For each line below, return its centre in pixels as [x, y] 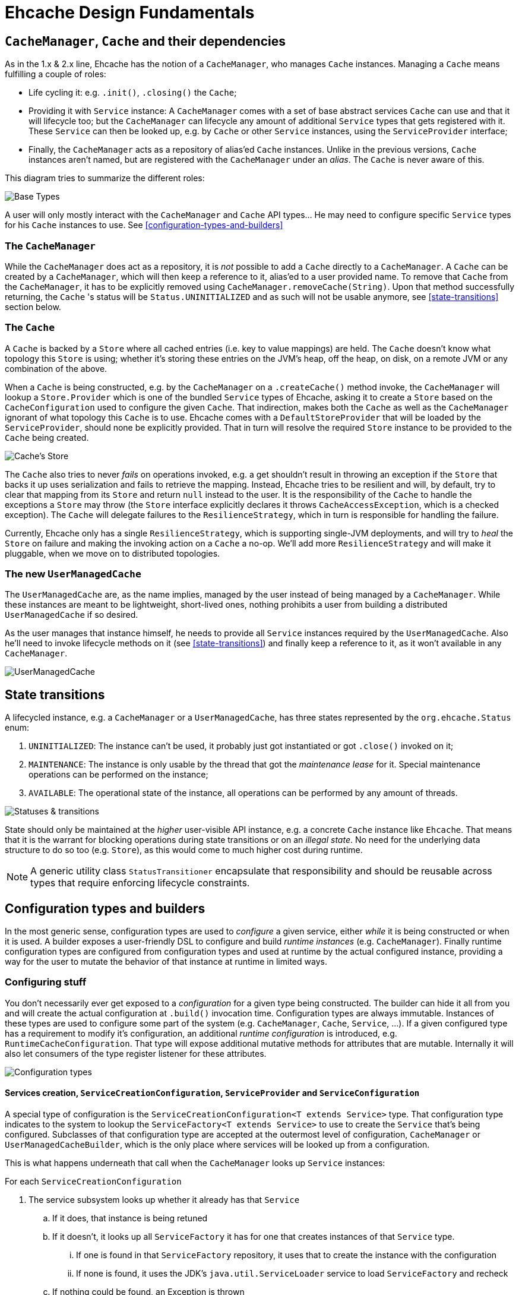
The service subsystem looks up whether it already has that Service [164, 1200]
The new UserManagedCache [73, 574]
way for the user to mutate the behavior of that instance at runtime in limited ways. [166, 962]
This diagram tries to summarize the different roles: [105, 178]
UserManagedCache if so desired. [72, 615]
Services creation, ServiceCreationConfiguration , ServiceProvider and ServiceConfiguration [212, 1093]
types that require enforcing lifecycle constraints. [140, 883]
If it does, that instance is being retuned [130, 1218]
